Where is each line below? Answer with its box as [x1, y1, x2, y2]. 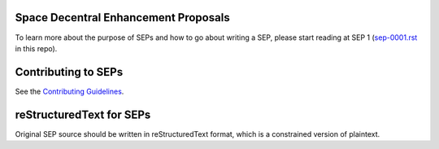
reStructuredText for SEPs [15, 107, 151, 121]
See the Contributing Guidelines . [15, 86, 124, 96]
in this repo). [15, 43, 58, 53]
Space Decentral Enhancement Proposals [15, 11, 231, 24]
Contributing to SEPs [15, 65, 124, 79]
